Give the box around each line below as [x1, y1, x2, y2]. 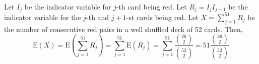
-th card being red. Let [116, 1, 187, 11]
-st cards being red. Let [126, 11, 199, 22]
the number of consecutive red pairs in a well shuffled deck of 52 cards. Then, [4, 23, 243, 34]
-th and [86, 11, 109, 22]
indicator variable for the [4, 11, 81, 22]
